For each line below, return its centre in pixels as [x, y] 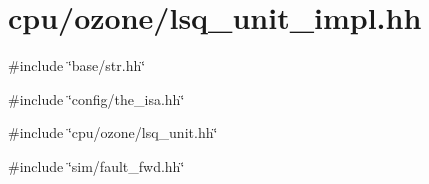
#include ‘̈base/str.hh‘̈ [77, 65]
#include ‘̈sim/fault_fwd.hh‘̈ [96, 165]
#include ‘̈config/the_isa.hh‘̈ [96, 98]
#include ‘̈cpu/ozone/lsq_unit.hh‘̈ [113, 132]
